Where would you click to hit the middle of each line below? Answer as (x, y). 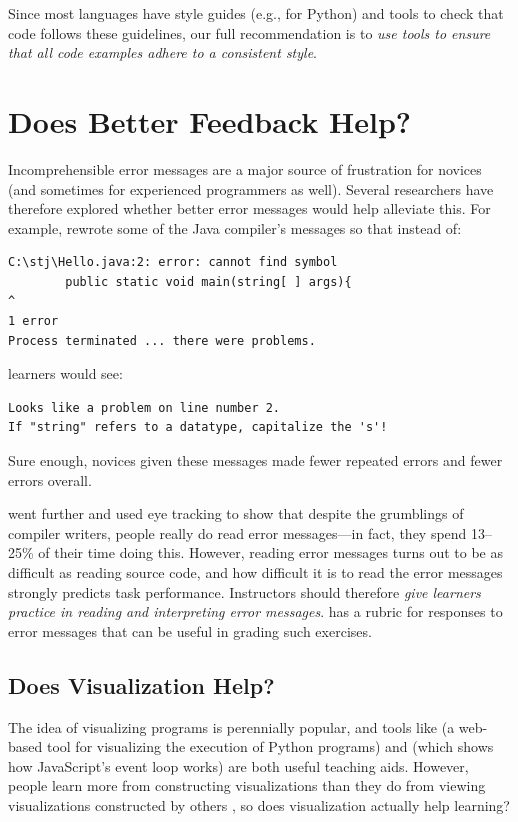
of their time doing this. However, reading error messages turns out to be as (270, 552)
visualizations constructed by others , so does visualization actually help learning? (259, 804)
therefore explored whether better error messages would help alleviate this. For (249, 208)
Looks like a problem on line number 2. (144, 407)
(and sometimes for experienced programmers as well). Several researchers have (251, 188)
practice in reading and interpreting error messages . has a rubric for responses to (255, 611)
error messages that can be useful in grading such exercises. (190, 630)
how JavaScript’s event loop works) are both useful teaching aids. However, (238, 765)
